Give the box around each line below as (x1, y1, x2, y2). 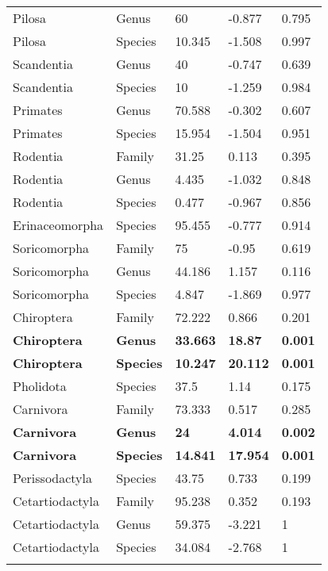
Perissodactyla (13, 469, 93, 487)
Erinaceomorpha (13, 216, 104, 234)
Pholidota (13, 377, 67, 395)
